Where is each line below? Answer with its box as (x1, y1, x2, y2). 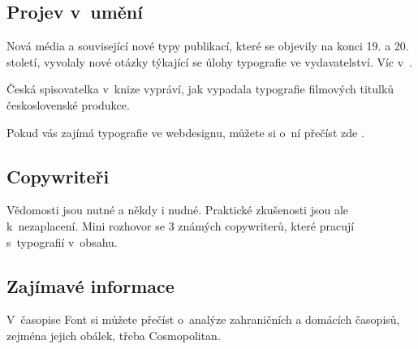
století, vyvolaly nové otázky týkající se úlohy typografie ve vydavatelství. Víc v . (6, 53, 413, 70)
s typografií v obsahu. (6, 233, 118, 250)
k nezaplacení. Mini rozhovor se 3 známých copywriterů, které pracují (6, 217, 355, 234)
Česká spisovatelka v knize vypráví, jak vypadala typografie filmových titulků (6, 80, 394, 97)
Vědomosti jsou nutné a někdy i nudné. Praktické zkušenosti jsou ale (6, 201, 349, 218)
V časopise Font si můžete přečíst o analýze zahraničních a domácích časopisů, (6, 311, 400, 328)
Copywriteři (6, 163, 110, 188)
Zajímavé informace (6, 273, 175, 298)
